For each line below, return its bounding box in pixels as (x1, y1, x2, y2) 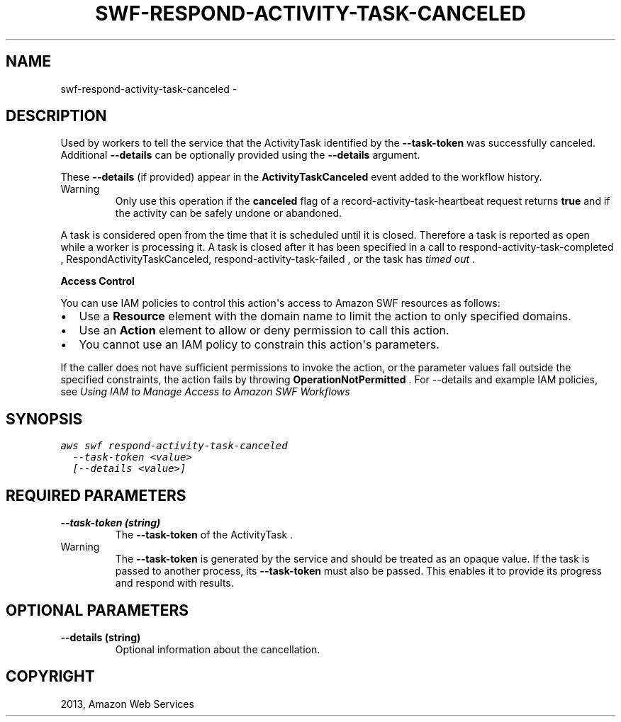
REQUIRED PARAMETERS (6, 486, 186, 504)
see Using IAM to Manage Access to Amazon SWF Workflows (60, 385, 350, 398)
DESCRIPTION (6, 107, 107, 125)
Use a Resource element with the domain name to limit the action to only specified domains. (79, 309, 571, 324)
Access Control (60, 275, 135, 288)
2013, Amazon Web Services (60, 697, 194, 710)
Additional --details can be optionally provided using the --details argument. (60, 149, 420, 162)
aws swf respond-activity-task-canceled (60, 440, 288, 452)
